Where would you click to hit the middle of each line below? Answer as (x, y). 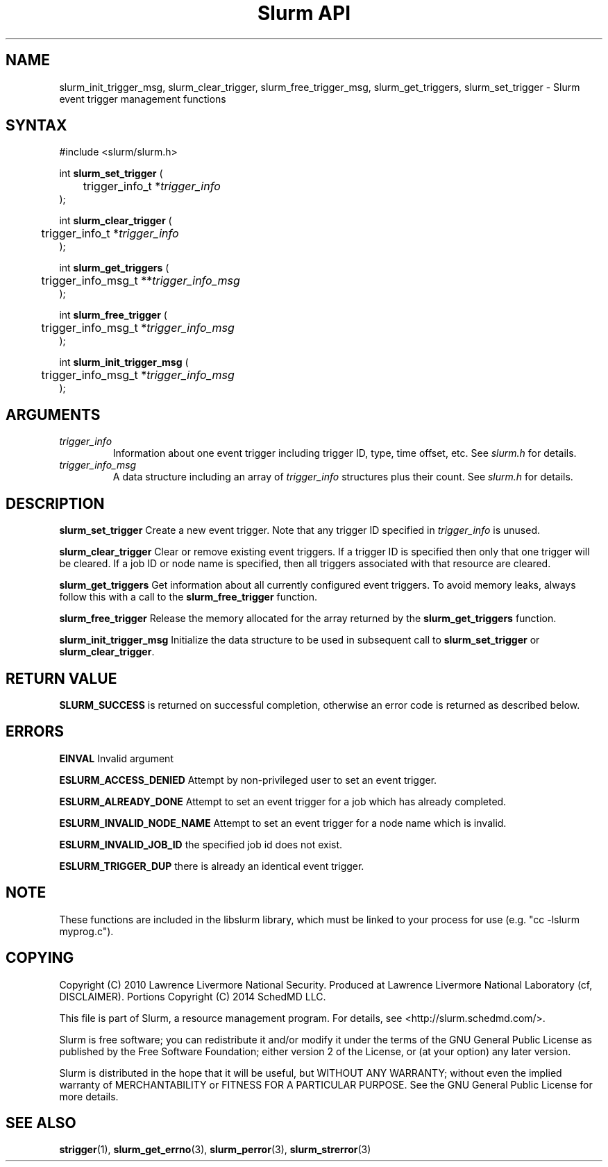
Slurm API (304, 13)
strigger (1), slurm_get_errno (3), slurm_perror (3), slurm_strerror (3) (215, 1150)
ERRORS (35, 732)
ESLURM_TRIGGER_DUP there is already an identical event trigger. (212, 866)
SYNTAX (36, 126)
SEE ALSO (41, 1123)
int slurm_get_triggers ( (114, 268)
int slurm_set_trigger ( (111, 174)
